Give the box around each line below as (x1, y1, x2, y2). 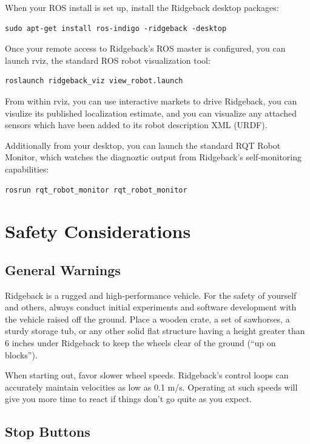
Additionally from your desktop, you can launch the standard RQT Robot (5, 138, 281, 151)
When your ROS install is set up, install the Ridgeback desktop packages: (5, 1, 279, 13)
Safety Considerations (5, 219, 191, 244)
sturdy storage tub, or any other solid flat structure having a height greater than (5, 324, 305, 337)
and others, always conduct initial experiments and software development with (5, 301, 297, 313)
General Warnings (5, 260, 121, 279)
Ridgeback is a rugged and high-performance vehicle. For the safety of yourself (5, 289, 297, 301)
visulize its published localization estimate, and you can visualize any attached (5, 106, 297, 119)
